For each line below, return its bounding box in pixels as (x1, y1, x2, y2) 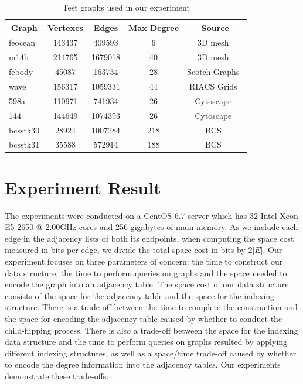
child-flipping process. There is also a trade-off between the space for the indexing (5, 324, 298, 336)
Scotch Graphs (187, 66, 240, 78)
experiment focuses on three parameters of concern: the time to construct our (5, 255, 283, 267)
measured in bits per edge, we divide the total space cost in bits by (5, 244, 246, 256)
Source (201, 21, 229, 33)
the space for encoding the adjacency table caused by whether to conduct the (5, 312, 282, 324)
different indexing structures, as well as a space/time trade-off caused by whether (5, 347, 297, 359)
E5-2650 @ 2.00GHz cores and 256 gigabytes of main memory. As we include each (5, 221, 298, 233)
